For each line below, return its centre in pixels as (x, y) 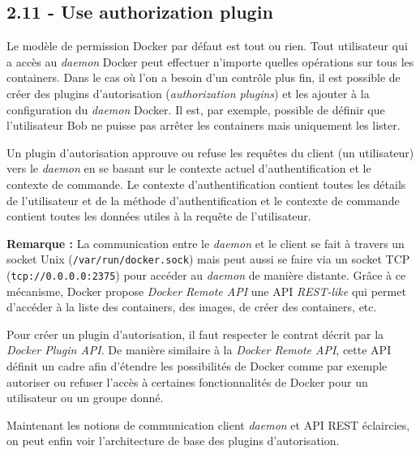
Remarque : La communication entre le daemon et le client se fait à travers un (206, 243)
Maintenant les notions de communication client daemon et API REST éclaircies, (208, 424)
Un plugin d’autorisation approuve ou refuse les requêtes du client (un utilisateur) (210, 152)
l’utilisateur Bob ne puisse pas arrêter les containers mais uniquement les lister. (204, 125)
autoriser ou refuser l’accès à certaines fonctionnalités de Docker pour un (187, 381)
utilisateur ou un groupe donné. (85, 398)
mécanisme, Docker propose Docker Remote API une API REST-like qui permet (206, 291)
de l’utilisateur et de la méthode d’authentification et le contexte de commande (203, 200)
